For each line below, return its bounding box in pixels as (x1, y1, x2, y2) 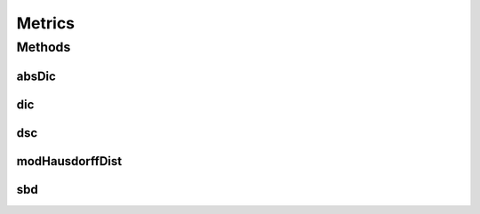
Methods (16, 39, 71, 55)
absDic (16, 68, 57, 83)
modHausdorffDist (16, 154, 123, 169)
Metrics (16, 13, 76, 33)
